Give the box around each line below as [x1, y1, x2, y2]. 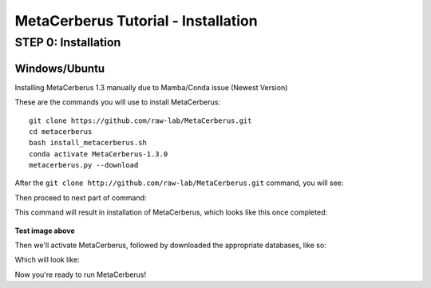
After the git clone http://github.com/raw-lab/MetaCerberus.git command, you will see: [14, 178, 344, 187]
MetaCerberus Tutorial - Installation [14, 12, 259, 30]
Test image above [14, 226, 75, 235]
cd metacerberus [29, 127, 93, 136]
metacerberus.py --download [29, 160, 139, 170]
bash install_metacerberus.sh [29, 138, 148, 148]
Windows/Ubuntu [14, 61, 105, 75]
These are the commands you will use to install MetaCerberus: [14, 97, 221, 107]
